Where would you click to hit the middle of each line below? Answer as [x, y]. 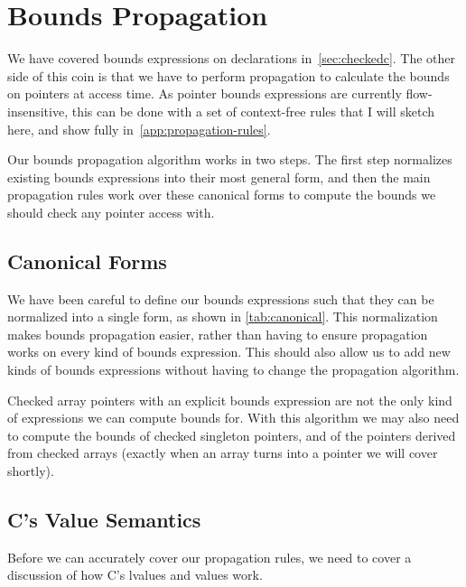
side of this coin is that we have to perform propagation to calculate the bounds [228, 75]
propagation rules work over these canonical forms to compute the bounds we [222, 195]
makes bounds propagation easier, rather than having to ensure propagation [218, 334]
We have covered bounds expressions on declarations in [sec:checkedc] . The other [232, 58]
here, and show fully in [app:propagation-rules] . [139, 129]
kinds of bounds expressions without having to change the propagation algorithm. [233, 370]
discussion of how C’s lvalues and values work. [135, 575]
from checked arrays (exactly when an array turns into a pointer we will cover [223, 453]
